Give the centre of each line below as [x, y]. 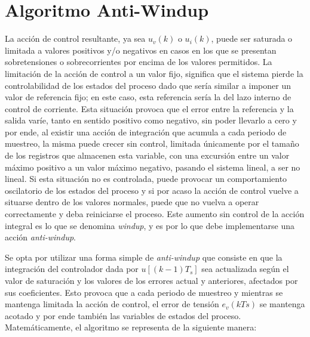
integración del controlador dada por [72, 269]
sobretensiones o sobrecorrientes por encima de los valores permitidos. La [139, 62]
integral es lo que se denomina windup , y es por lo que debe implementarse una [150, 225]
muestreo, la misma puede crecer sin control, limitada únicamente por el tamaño [152, 143]
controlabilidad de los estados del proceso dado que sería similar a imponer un [148, 85]
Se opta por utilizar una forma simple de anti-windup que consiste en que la [144, 257]
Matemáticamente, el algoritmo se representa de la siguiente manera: [131, 327]
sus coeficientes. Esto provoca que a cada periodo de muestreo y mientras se [144, 292]
